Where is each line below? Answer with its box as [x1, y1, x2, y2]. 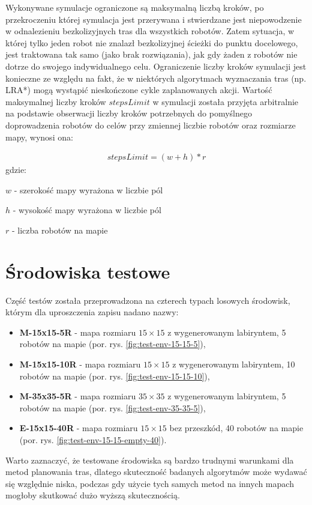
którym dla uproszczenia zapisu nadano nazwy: [5, 306, 179, 318]
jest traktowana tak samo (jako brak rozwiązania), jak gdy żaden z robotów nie [5, 48, 298, 61]
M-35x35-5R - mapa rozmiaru [19, 390, 136, 402]
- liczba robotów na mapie [11, 223, 108, 236]
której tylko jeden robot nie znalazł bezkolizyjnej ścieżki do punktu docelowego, [5, 36, 298, 49]
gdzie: [5, 163, 26, 176]
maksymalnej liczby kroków [5, 95, 106, 107]
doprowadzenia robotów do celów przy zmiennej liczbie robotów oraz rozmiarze [5, 118, 296, 131]
